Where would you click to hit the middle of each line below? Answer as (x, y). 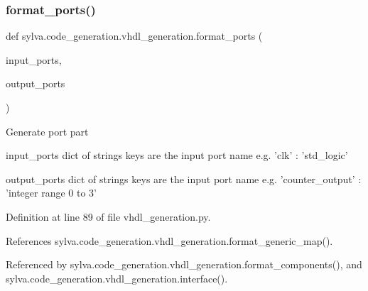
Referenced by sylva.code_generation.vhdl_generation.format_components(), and (184, 264)
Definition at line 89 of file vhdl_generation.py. (108, 216)
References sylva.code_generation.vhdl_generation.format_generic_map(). (169, 240)
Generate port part (47, 131)
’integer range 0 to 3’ (52, 193)
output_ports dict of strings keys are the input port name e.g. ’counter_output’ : (184, 179)
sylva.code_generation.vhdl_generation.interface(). (117, 278)
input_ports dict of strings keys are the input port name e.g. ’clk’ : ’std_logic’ (177, 155)
